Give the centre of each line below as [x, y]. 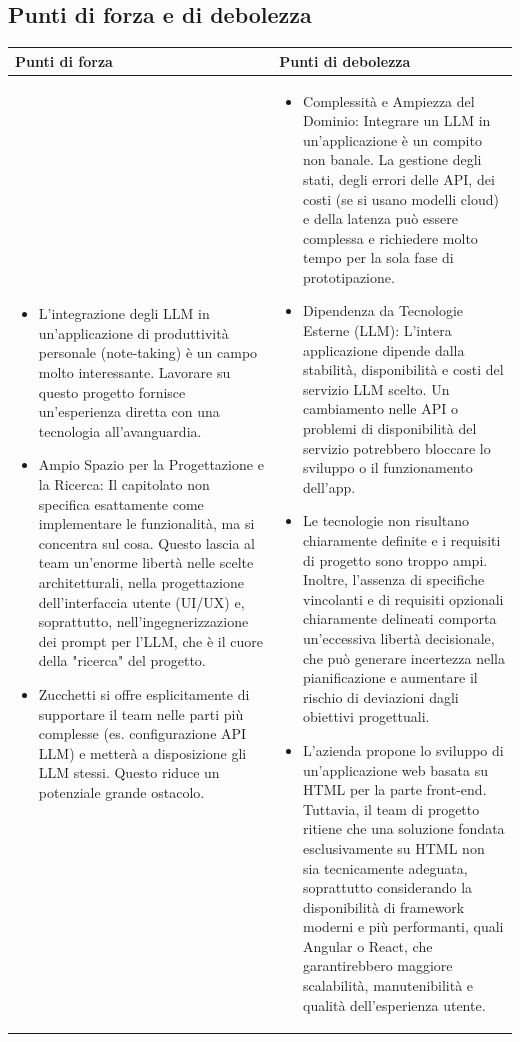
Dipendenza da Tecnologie [383, 310]
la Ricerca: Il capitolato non [124, 484]
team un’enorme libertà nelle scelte [146, 562]
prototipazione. [349, 276]
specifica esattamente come [121, 503]
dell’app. [329, 486]
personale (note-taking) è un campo [148, 352]
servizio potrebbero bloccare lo [397, 447]
